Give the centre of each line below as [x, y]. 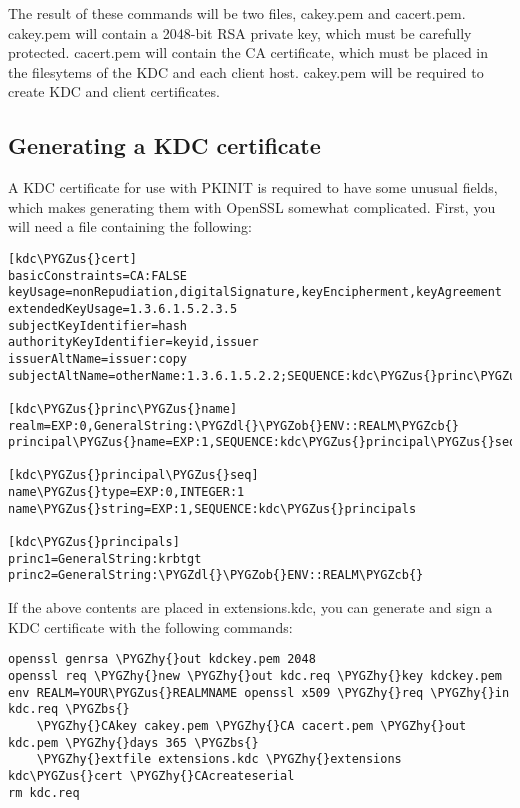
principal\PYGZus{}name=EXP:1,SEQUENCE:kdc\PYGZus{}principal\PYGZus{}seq [262, 442]
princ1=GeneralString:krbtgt [105, 558]
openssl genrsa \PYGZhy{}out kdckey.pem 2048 [162, 659]
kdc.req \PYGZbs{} [69, 709]
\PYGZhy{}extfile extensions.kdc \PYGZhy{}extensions [219, 759]
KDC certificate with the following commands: [150, 626]
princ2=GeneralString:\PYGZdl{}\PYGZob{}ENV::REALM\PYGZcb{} [216, 575]
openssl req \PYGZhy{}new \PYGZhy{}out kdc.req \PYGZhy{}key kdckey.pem [255, 675]
